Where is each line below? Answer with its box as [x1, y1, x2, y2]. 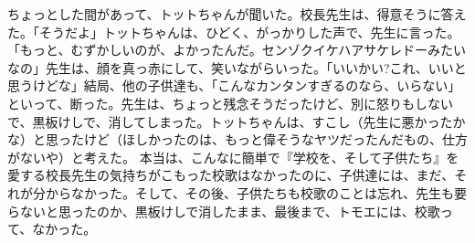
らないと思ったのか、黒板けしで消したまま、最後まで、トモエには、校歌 [7, 201, 440, 220]
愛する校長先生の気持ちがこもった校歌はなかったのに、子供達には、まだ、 [7, 165, 455, 185]
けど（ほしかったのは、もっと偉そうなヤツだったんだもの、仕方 [83, 130, 468, 149]
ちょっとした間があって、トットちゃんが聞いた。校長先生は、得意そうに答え [7, 5, 467, 23]
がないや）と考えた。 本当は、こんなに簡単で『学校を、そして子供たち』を [7, 147, 459, 166]
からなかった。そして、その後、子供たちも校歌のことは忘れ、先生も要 [45, 183, 468, 202]
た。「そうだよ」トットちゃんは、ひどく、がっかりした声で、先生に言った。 [7, 22, 460, 41]
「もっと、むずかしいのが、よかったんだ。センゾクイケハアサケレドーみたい [7, 40, 466, 59]
